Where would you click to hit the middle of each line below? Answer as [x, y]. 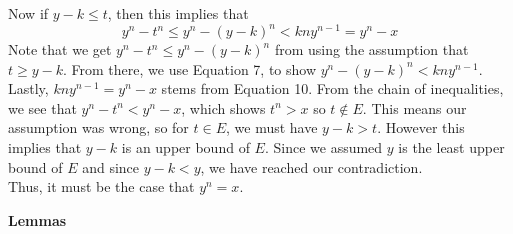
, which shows [223, 107]
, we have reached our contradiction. [311, 166]
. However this [421, 127]
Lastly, [28, 88]
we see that [42, 107]
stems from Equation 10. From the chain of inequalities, [332, 88]
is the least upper [451, 147]
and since [111, 166]
